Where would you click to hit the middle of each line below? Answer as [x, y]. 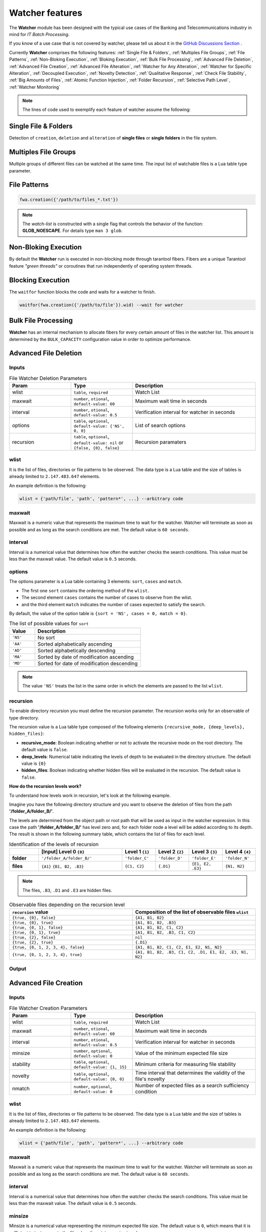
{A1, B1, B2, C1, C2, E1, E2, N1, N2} [179, 947]
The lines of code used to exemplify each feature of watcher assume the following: [106, 110]
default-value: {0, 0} [99, 1079]
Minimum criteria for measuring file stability [186, 1064]
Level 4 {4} [238, 852]
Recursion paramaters [161, 442]
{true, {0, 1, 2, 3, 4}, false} [48, 947]
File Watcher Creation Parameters [48, 1008]
